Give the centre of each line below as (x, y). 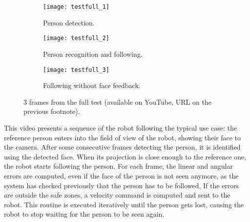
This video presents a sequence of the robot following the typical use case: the (120, 127)
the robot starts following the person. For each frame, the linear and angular (118, 166)
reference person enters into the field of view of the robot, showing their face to (123, 137)
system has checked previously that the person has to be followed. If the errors (122, 185)
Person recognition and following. (93, 54)
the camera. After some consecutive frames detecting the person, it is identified (122, 147)
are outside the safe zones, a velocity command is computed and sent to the (117, 195)
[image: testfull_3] (76, 70)
